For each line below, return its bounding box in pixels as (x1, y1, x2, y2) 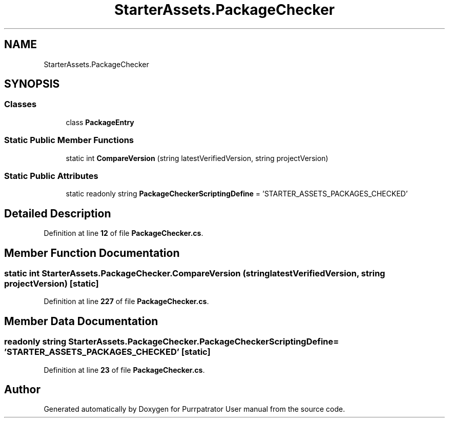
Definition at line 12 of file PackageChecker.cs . (44, 229, 203, 238)
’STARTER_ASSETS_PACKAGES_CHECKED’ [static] (4, 347, 211, 357)
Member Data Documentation (4, 314, 158, 328)
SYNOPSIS (4, 77, 60, 91)
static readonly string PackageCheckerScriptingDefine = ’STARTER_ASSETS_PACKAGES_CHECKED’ (66, 189, 408, 198)
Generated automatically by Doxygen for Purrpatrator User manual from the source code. (44, 405, 345, 414)
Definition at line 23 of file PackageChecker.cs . (44, 365, 205, 374)
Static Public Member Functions (4, 135, 134, 146)
